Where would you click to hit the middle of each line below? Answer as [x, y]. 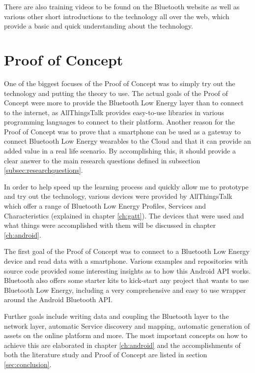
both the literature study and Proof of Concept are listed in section [106, 355]
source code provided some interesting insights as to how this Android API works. [127, 270]
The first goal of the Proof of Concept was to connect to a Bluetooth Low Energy [127, 251]
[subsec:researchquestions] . [43, 170]
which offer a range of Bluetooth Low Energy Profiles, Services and [105, 206]
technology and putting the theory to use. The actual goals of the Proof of [116, 93]
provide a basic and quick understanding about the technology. [99, 26]
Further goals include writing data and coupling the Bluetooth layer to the [116, 316]
